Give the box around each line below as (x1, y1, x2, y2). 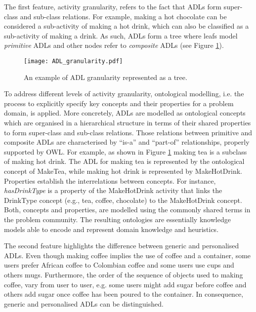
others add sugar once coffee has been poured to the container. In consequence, (4, 289, 244, 299)
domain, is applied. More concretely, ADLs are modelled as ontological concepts (4, 108, 246, 118)
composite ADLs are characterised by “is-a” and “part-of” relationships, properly (4, 137, 250, 147)
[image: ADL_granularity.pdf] (24, 57, 123, 65)
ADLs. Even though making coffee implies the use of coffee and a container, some (4, 250, 251, 260)
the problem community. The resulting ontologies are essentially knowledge (4, 214, 231, 224)
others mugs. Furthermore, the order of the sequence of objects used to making (4, 269, 243, 279)
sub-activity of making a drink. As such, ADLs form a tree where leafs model (4, 30, 238, 40)
